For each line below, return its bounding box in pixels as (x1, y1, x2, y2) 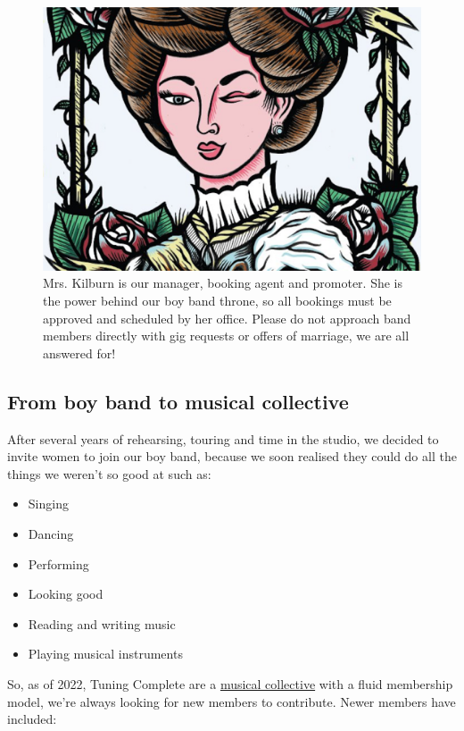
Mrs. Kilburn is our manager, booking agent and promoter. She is (43, 273, 403, 292)
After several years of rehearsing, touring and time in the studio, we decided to (7, 429, 439, 448)
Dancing (28, 524, 74, 542)
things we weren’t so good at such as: (7, 464, 211, 483)
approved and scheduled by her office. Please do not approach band (43, 308, 411, 327)
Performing (28, 554, 89, 573)
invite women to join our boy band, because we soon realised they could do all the (7, 447, 457, 466)
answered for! (43, 343, 116, 362)
